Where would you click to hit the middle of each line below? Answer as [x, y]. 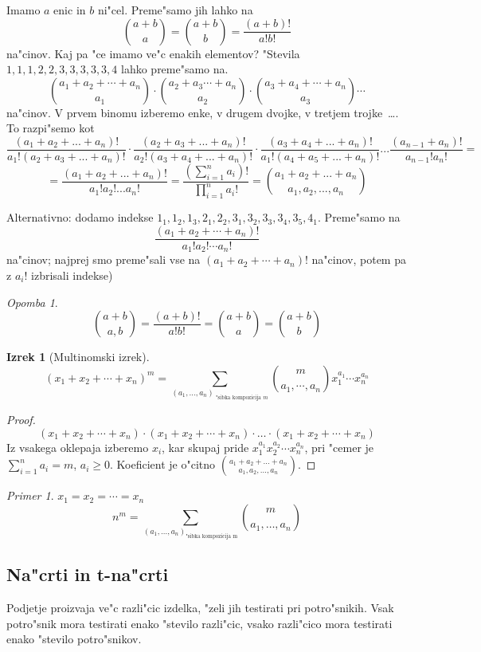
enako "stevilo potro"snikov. [74, 639]
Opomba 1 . [32, 302]
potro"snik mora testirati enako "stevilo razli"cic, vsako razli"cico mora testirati [199, 623]
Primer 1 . [30, 495]
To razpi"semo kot [51, 128]
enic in [70, 10]
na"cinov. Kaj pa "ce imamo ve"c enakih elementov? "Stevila [153, 53]
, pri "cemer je [339, 447]
